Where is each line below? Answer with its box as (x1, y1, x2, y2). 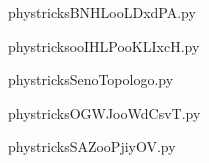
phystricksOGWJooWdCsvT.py (8, 102, 201, 123)
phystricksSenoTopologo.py (8, 69, 174, 90)
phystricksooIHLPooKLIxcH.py (8, 35, 200, 56)
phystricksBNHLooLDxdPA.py (8, 2, 196, 22)
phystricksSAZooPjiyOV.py (8, 136, 176, 157)
